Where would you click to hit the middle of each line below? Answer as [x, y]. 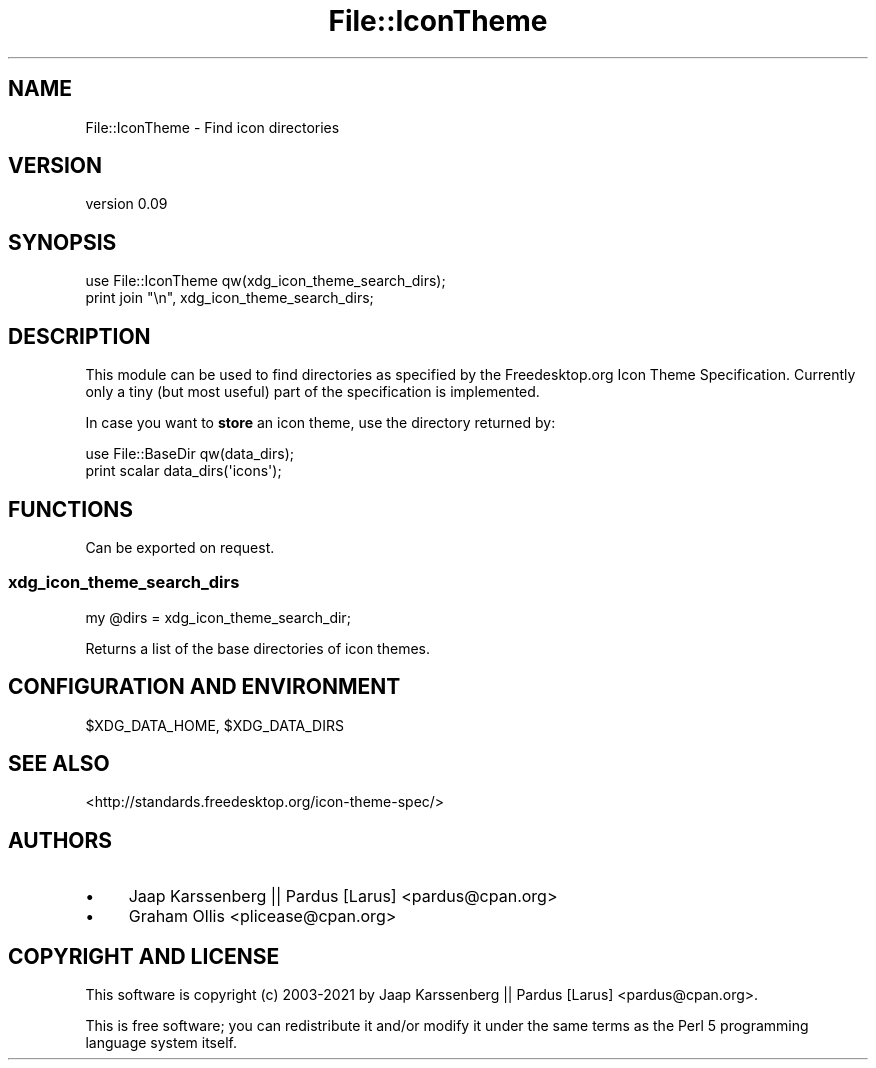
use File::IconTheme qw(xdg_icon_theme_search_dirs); [265, 281]
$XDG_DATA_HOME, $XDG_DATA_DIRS [214, 725]
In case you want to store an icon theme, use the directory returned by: [320, 423]
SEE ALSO [59, 763]
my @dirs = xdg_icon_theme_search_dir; [218, 617]
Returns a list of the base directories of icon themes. [257, 648]
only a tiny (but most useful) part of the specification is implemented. [312, 392]
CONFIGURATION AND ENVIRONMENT [204, 687]
